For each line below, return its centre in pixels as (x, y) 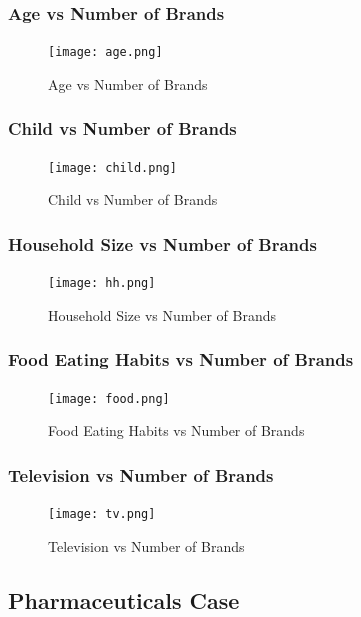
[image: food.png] (109, 398)
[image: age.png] (105, 52)
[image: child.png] (112, 167)
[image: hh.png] (102, 283)
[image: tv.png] (102, 514)
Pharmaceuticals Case (124, 599)
